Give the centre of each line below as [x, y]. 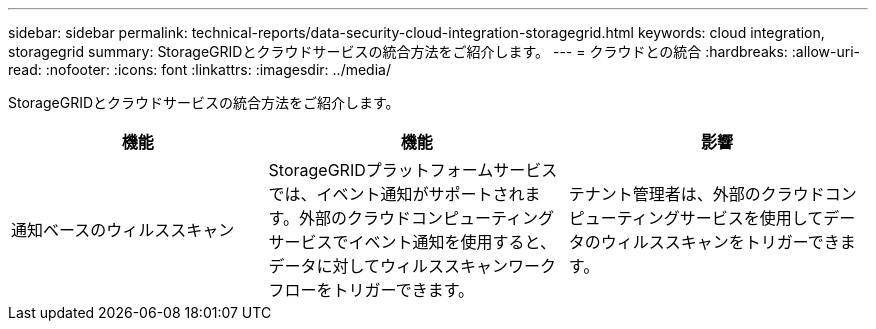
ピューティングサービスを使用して [696, 218]
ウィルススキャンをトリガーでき [720, 242]
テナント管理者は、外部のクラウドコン [712, 194]
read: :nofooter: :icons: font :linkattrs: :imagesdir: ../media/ [199, 69]
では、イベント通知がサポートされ [396, 194]
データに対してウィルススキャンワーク [412, 266]
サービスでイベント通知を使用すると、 [412, 242]
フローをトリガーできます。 [371, 290]
